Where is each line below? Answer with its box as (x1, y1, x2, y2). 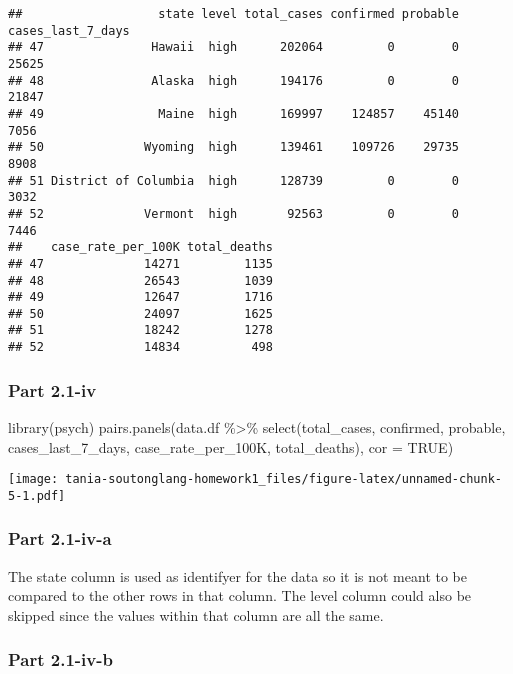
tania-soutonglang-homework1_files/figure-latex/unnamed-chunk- (65, 472, 502, 487)
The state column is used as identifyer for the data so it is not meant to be (8, 565, 467, 586)
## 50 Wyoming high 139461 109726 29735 (8, 140, 460, 155)
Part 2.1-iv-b (8, 647, 113, 672)
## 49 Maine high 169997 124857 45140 (8, 106, 460, 121)
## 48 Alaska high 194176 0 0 (8, 73, 460, 88)
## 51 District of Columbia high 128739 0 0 (8, 173, 460, 188)
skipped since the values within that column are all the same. (8, 604, 384, 625)
